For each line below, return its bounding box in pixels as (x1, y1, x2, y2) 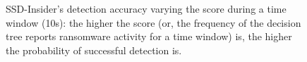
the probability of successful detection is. (6, 42, 182, 57)
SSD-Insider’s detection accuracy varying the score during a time (6, 1, 287, 15)
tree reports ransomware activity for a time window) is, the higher (6, 29, 292, 44)
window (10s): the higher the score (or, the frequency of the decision (6, 15, 301, 30)
